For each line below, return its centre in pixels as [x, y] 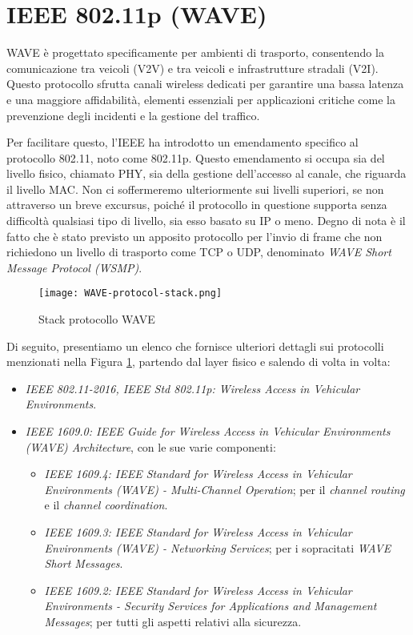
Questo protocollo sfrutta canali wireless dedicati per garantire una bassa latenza [205, 84]
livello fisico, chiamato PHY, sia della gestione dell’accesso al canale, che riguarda [206, 173]
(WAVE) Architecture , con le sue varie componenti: [150, 446]
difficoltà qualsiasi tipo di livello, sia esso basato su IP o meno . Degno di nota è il [206, 221]
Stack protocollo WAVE [97, 319]
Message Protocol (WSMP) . [74, 267]
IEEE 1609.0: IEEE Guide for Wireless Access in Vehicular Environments [208, 431]
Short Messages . [84, 563]
